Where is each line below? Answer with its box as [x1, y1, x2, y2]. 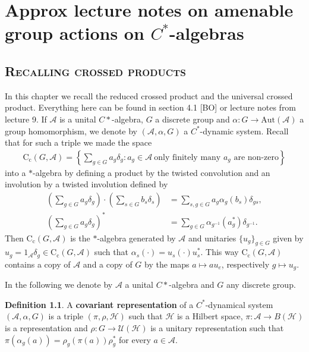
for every [119, 333, 151, 345]
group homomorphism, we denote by [5, 124, 137, 137]
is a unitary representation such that [150, 322, 284, 334]
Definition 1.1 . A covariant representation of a [5, 298, 194, 310]
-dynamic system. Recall [200, 124, 289, 137]
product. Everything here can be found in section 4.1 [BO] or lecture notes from [5, 101, 297, 114]
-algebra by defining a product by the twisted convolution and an [33, 166, 270, 178]
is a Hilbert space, [176, 310, 243, 322]
